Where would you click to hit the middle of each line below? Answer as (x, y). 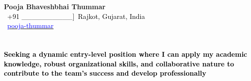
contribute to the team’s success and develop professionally (105, 73)
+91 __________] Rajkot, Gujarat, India (76, 16)
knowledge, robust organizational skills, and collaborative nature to (119, 63)
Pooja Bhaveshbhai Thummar (55, 6)
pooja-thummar (31, 25)
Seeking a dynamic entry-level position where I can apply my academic (126, 54)
